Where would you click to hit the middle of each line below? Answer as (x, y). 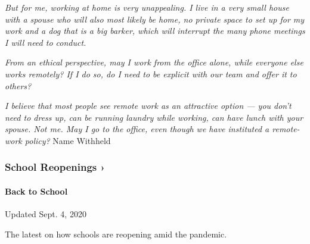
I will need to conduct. (46, 42)
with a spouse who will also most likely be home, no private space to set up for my (155, 19)
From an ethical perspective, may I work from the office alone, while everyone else (154, 62)
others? (18, 85)
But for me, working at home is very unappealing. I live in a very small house (147, 7)
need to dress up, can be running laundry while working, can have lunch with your (154, 117)
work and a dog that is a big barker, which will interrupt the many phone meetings (155, 31)
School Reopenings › (55, 167)
